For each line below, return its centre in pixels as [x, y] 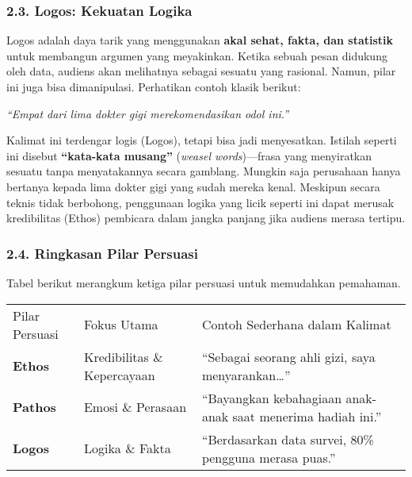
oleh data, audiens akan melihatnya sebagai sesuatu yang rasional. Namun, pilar [201, 71]
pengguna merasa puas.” [269, 457]
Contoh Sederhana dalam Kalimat [296, 325]
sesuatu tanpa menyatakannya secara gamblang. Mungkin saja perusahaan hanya [204, 171]
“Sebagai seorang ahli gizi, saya [288, 356]
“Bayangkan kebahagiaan [272, 398]
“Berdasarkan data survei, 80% [288, 439]
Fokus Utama [121, 325]
